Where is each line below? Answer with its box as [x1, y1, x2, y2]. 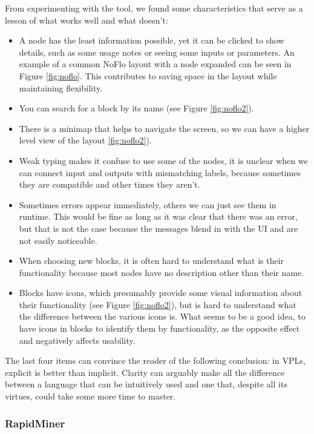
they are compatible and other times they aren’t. [19, 178, 200, 191]
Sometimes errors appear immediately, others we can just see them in [19, 198, 276, 211]
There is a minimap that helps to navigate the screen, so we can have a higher [19, 122, 310, 134]
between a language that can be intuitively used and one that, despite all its [5, 378, 287, 390]
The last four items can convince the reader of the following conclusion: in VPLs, [5, 354, 306, 367]
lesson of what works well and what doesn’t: [5, 13, 168, 26]
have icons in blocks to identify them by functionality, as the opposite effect [19, 322, 300, 335]
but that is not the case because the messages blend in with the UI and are [19, 222, 298, 234]
